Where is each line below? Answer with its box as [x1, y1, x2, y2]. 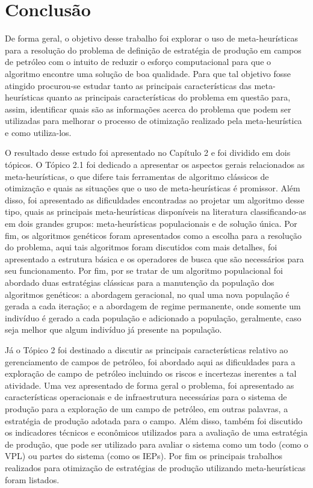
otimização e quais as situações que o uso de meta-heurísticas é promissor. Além [5, 182, 300, 194]
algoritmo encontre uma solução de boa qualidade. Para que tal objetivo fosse [5, 67, 291, 79]
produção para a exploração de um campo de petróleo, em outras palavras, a [5, 402, 288, 415]
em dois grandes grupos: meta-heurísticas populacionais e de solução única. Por [5, 217, 297, 230]
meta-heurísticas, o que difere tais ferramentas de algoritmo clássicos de [5, 170, 269, 182]
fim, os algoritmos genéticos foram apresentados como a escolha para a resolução [5, 229, 302, 241]
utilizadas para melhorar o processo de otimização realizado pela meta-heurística [5, 114, 302, 127]
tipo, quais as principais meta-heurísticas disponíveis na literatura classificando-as [5, 205, 306, 218]
